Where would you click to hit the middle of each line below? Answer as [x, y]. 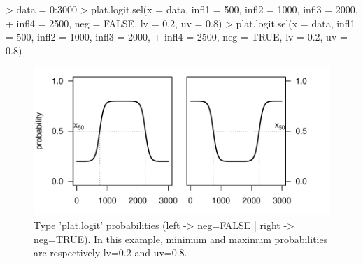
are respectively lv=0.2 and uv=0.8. [111, 252]
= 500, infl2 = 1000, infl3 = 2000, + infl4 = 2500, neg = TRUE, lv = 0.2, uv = [177, 37]
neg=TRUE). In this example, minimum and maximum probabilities [181, 239]
